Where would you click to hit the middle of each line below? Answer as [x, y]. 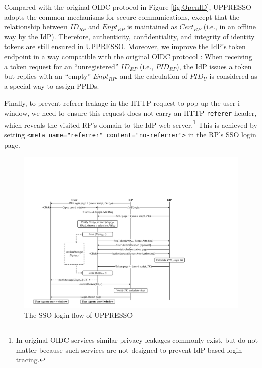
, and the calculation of [152, 76]
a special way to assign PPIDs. [52, 86]
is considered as [233, 76]
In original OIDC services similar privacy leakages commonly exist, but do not [137, 340]
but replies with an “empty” [48, 76]
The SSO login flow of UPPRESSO [79, 315]
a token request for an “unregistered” [61, 66]
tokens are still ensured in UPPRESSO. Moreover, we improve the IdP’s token [125, 46]
